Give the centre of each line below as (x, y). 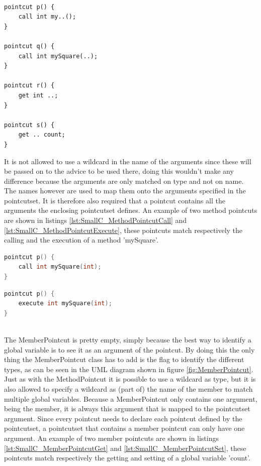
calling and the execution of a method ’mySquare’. (81, 240)
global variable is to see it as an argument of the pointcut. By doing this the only (129, 349)
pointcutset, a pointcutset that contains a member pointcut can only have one (124, 428)
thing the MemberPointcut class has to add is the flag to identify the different (124, 359)
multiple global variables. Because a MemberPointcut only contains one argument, (131, 398)
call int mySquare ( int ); (60, 267)
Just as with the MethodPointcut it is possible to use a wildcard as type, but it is (130, 379)
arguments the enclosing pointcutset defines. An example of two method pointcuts (131, 210)
